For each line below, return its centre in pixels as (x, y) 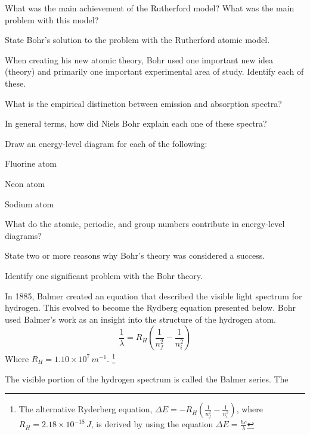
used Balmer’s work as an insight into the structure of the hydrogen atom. (140, 319)
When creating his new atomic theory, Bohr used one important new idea (139, 59)
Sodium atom (30, 203)
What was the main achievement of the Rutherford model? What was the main (150, 8)
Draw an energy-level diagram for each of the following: (106, 143)
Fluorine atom (31, 163)
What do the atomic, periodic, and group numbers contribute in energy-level (145, 224)
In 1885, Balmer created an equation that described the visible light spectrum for (154, 295)
